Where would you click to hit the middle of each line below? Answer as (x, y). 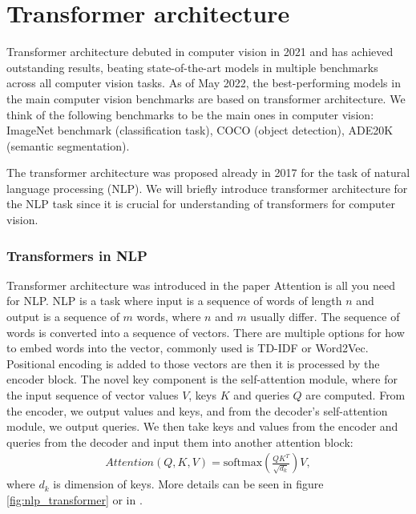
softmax (243, 463)
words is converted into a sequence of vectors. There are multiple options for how (206, 332)
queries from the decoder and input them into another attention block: (180, 442)
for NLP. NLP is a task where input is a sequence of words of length (174, 301)
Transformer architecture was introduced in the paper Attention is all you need (201, 285)
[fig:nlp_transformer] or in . (75, 500)
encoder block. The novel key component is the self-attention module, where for (202, 379)
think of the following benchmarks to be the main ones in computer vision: (190, 114)
